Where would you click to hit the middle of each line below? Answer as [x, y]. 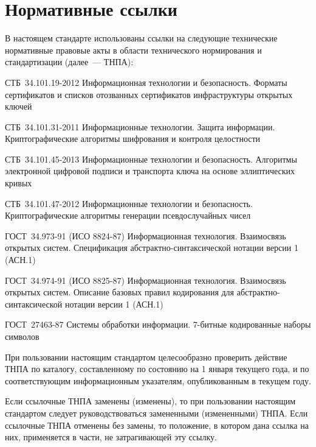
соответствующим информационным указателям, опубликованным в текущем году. [158, 380]
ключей [19, 106]
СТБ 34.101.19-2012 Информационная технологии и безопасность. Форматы [146, 82]
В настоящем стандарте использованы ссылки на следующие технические [141, 38]
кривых [19, 183]
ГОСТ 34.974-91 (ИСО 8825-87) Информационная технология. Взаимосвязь [146, 280]
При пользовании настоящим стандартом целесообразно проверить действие [146, 357]
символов [22, 336]
